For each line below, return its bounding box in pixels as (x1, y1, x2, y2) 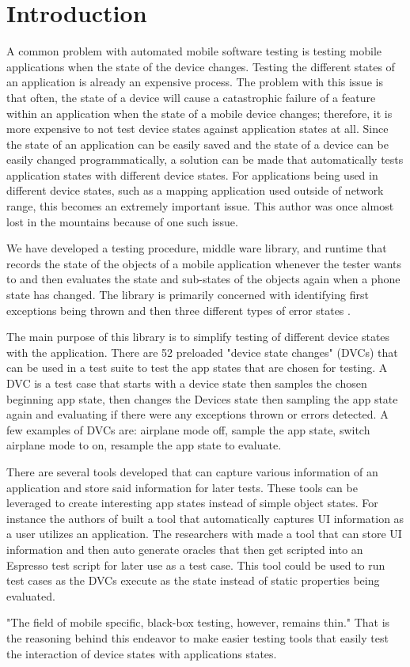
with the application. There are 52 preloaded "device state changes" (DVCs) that (6, 343, 398, 360)
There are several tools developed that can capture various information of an (6, 463, 378, 479)
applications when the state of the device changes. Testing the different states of (6, 58, 395, 74)
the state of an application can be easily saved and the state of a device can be (6, 135, 389, 152)
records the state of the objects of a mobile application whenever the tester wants (6, 255, 402, 271)
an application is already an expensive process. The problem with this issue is (6, 74, 383, 90)
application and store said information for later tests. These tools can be (6, 479, 358, 495)
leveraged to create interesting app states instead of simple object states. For (6, 495, 378, 511)
